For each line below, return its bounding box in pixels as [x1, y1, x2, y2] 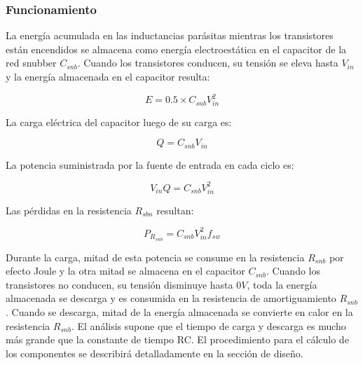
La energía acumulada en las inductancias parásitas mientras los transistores [6, 28, 334, 43]
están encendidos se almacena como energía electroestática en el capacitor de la [6, 41, 347, 56]
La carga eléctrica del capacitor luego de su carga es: [6, 114, 232, 129]
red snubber [6, 55, 57, 70]
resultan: [156, 202, 194, 217]
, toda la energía [247, 277, 317, 291]
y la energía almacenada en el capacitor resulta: [6, 69, 210, 83]
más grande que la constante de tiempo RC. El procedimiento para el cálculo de [6, 332, 349, 347]
